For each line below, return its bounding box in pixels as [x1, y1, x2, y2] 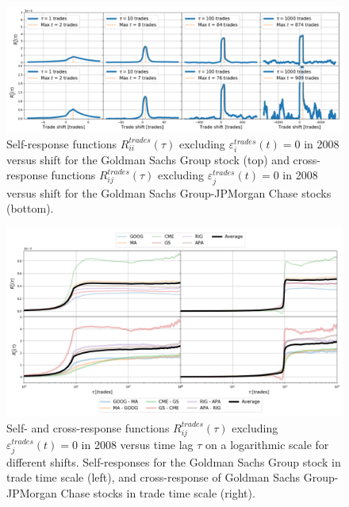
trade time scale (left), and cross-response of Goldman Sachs [6, 469, 301, 486]
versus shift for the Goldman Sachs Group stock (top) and [6, 151, 290, 167]
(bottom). [6, 200, 54, 217]
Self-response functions [6, 135, 117, 152]
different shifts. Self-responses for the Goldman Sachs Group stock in [6, 453, 341, 470]
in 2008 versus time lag [81, 436, 194, 452]
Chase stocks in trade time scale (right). [60, 484, 255, 501]
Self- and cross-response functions [6, 419, 170, 436]
